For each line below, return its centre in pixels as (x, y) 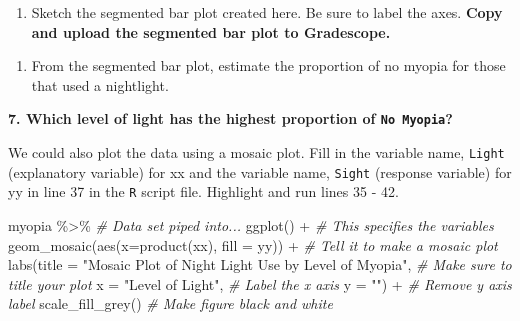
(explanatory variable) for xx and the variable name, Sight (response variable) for (260, 171)
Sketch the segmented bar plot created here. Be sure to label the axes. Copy (267, 12)
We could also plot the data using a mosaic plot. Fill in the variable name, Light (256, 152)
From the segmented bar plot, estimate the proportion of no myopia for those (268, 65)
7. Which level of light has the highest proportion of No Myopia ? (230, 118)
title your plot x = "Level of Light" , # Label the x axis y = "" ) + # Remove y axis (260, 283)
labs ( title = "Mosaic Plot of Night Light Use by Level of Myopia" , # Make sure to (260, 264)
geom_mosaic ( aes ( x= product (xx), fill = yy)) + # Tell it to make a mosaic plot (253, 244)
